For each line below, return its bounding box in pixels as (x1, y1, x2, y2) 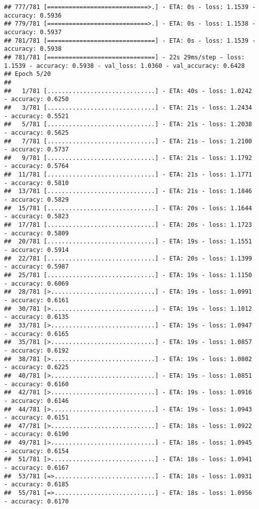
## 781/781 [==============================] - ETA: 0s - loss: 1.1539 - (4, 37, 256, 44)
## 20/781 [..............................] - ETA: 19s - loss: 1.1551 (4, 238, 252, 245)
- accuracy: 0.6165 (4, 330, 69, 337)
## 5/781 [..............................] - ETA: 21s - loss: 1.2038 (4, 121, 252, 128)
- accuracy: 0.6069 (4, 280, 69, 287)
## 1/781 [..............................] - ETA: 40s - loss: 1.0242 (4, 87, 252, 95)
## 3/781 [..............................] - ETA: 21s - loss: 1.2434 (4, 104, 252, 111)
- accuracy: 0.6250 (4, 96, 69, 103)
